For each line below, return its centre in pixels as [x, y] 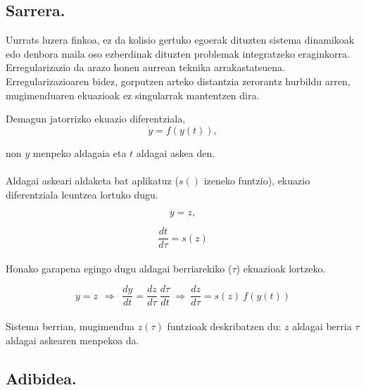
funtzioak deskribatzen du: [224, 326]
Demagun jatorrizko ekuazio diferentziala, [96, 119]
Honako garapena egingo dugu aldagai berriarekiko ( [119, 268]
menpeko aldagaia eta [80, 152]
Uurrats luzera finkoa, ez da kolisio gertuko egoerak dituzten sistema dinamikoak [180, 40]
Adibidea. [41, 378]
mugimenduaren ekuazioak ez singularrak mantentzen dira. [133, 95]
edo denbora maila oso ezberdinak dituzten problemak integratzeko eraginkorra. [178, 53]
